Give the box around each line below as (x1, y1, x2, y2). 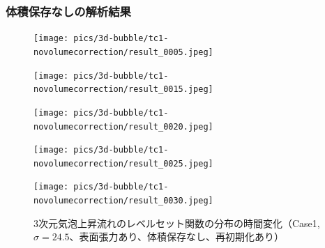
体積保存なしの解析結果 (6, 2, 131, 20)
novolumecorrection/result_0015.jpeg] (33, 84, 213, 95)
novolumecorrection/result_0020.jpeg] (33, 121, 213, 132)
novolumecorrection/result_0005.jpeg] (33, 47, 213, 57)
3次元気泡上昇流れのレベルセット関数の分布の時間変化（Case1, (33, 215, 320, 230)
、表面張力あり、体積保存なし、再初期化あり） (69, 229, 285, 244)
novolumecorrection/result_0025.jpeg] (33, 158, 213, 169)
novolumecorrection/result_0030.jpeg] (33, 196, 213, 206)
